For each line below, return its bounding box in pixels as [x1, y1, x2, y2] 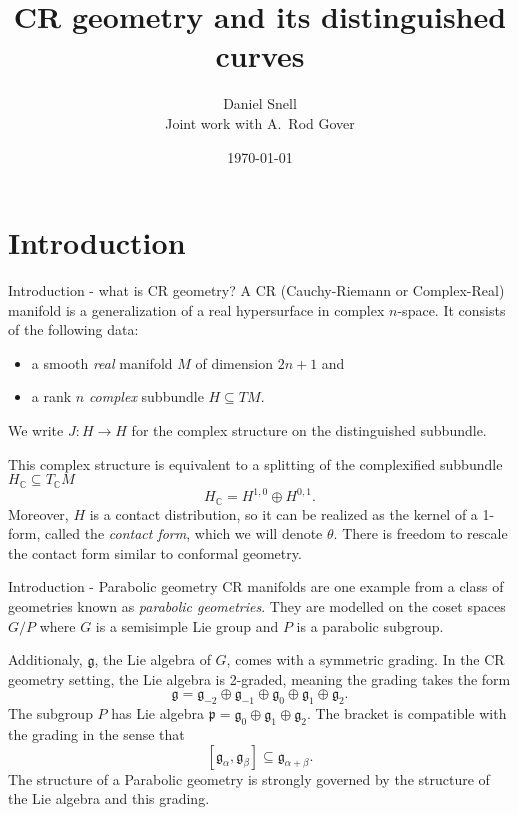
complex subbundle [88, 386, 204, 407]
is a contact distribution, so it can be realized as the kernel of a [89, 503, 478, 524]
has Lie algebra [111, 703, 205, 724]
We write [8, 420, 64, 440]
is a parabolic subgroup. [296, 615, 444, 636]
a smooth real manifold [31, 352, 173, 373]
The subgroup [8, 703, 93, 724]
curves [215, 35, 305, 76]
